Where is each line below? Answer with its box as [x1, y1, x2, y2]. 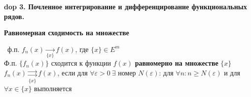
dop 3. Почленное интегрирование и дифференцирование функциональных [4, 1, 247, 11]
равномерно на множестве [135, 58, 218, 68]
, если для [57, 67, 88, 77]
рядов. [4, 11, 25, 21]
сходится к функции [51, 58, 111, 68]
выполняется [34, 83, 72, 94]
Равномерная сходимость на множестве [4, 27, 129, 38]
